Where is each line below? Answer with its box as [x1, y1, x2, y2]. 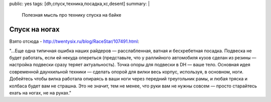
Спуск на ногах [9, 25, 60, 34]
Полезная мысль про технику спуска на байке [22, 12, 121, 18]
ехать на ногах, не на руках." [9, 90, 72, 96]
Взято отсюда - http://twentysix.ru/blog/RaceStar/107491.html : [9, 38, 140, 45]
